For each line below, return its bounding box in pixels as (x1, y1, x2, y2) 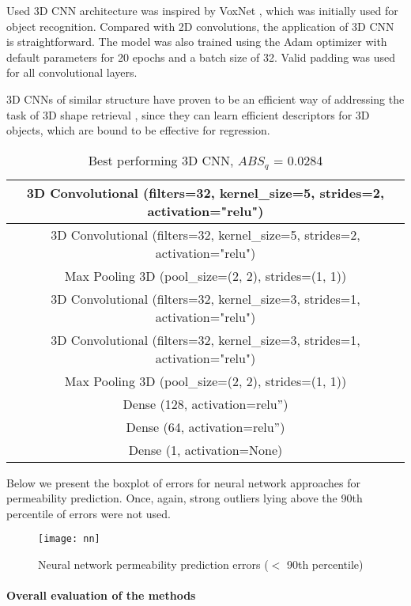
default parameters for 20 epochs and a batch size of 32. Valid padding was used (6, 48, 396, 65)
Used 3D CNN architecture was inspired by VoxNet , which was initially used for (6, 2, 398, 18)
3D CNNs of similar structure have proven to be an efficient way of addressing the (6, 90, 405, 107)
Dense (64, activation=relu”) (126, 417, 285, 436)
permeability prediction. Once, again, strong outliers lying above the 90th (6, 490, 363, 506)
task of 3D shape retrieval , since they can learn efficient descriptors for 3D (6, 106, 370, 123)
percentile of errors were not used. (6, 505, 171, 521)
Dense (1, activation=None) (128, 440, 283, 459)
